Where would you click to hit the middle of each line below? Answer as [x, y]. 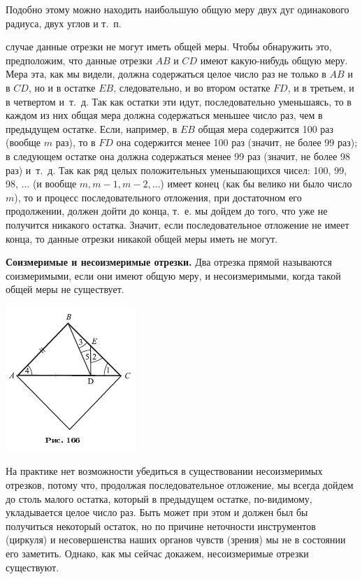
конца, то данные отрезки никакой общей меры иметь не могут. [142, 238]
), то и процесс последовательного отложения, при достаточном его [158, 197]
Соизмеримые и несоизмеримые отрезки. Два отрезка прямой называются [169, 262]
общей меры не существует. [65, 289]
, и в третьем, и [321, 87]
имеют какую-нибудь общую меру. [274, 60]
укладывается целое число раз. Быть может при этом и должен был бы [157, 512]
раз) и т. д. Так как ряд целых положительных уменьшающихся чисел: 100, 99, [176, 170]
